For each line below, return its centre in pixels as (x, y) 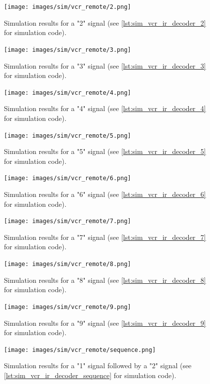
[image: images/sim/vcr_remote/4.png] (68, 93)
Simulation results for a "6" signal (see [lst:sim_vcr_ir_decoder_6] (105, 194)
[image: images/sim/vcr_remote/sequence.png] (80, 350)
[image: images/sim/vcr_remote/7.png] (68, 221)
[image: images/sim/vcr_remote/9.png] (68, 307)
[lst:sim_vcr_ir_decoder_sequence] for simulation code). (90, 375)
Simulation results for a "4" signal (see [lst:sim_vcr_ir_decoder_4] (105, 108)
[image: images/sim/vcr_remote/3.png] (68, 50)
